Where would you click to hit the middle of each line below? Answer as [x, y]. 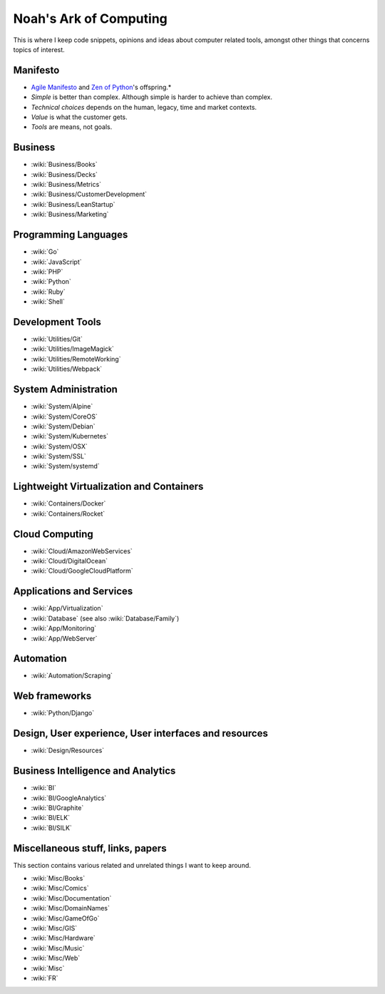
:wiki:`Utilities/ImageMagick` [72, 349]
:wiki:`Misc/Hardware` [63, 938]
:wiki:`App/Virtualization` [67, 608]
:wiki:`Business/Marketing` [70, 215]
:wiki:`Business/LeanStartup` [73, 204]
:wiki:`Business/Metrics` [66, 185]
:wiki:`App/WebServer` [64, 638]
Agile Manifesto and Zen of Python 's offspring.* [101, 87]
